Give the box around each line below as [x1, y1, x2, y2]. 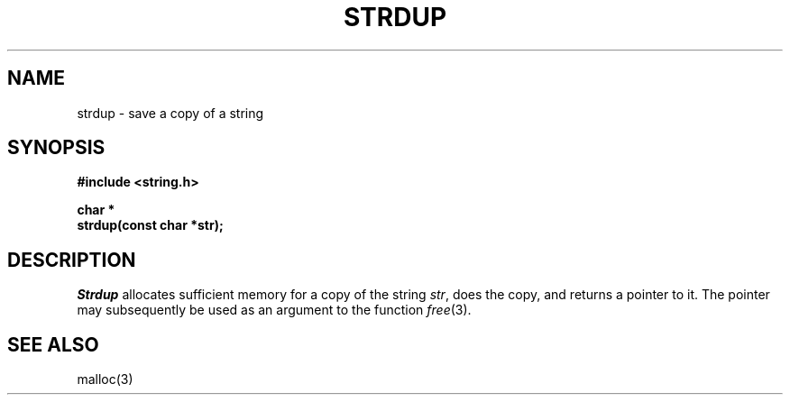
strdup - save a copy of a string [77, 105, 264, 121]
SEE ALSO [7, 333, 99, 356]
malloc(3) [77, 371, 133, 388]
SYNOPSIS [7, 136, 106, 160]
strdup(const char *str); [77, 217, 224, 233]
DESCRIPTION [7, 248, 136, 271]
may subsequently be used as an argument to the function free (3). [77, 302, 472, 318]
